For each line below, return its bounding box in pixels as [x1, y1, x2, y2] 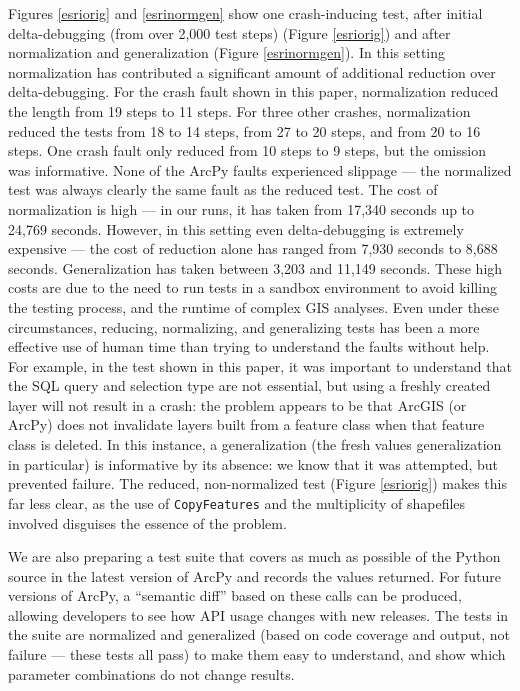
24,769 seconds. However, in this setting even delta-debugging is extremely [8, 218, 464, 239]
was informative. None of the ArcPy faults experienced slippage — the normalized [8, 159, 512, 180]
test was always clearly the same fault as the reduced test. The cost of [8, 179, 438, 200]
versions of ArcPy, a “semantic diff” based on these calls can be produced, [8, 585, 462, 606]
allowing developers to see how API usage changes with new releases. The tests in [8, 604, 509, 625]
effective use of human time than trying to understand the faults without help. [8, 336, 490, 357]
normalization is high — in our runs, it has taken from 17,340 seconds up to [8, 198, 475, 219]
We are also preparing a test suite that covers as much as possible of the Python [8, 546, 501, 567]
